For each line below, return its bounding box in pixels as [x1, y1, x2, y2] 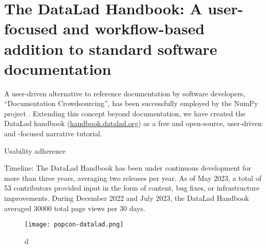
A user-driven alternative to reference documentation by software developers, [4, 88, 246, 98]
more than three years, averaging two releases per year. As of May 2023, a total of [4, 172, 261, 183]
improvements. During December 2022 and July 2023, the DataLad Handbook [4, 193, 249, 203]
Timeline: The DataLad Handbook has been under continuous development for [4, 162, 251, 173]
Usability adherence [4, 145, 66, 156]
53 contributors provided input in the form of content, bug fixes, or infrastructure [4, 182, 260, 193]
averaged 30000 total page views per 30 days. [4, 202, 145, 213]
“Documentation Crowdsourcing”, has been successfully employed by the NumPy [4, 98, 258, 109]
